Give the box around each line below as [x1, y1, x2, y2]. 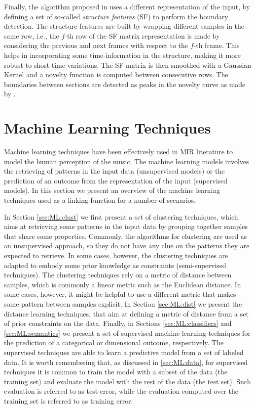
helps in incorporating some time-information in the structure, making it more [4, 49, 241, 60]
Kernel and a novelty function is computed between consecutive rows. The [4, 69, 228, 80]
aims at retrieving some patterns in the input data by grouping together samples [4, 221, 248, 231]
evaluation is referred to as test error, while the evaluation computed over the [4, 386, 238, 396]
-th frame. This [193, 40, 240, 50]
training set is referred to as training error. [4, 395, 133, 406]
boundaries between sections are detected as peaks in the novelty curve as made [4, 79, 246, 89]
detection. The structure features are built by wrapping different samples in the [4, 21, 245, 31]
